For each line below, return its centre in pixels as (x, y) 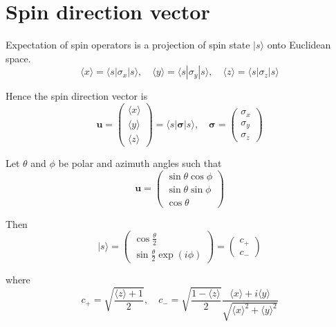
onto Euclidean (299, 45)
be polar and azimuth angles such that (140, 163)
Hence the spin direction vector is (77, 96)
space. (18, 58)
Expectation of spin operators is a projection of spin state (128, 45)
